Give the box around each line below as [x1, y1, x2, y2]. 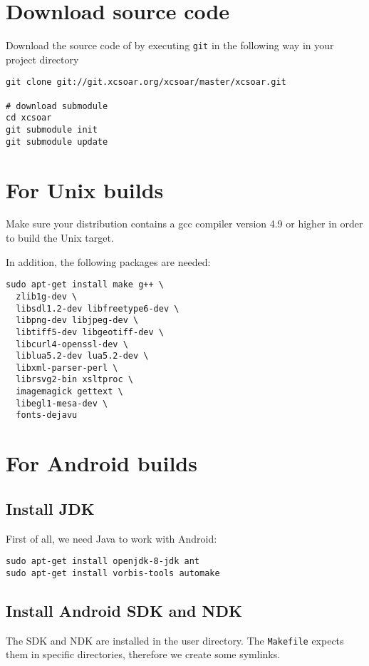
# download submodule [6, 101, 108, 111]
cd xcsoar [6, 113, 52, 123]
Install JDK [6, 497, 95, 519]
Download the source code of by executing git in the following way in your [6, 38, 334, 53]
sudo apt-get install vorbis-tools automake [6, 568, 220, 578]
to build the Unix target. [6, 230, 114, 245]
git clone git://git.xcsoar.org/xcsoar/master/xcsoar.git [6, 77, 286, 88]
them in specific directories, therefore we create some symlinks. [6, 647, 281, 662]
